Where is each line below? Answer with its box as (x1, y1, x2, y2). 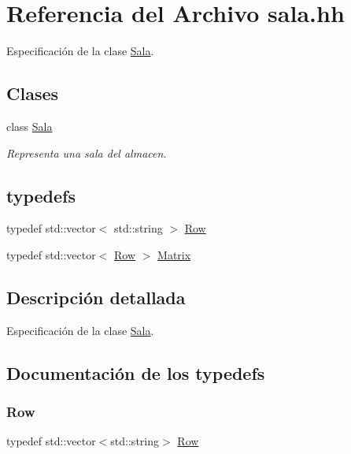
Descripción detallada (6, 285, 186, 309)
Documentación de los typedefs (6, 360, 265, 385)
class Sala (6, 117, 53, 134)
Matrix (157, 246, 191, 262)
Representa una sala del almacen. (6, 144, 167, 161)
